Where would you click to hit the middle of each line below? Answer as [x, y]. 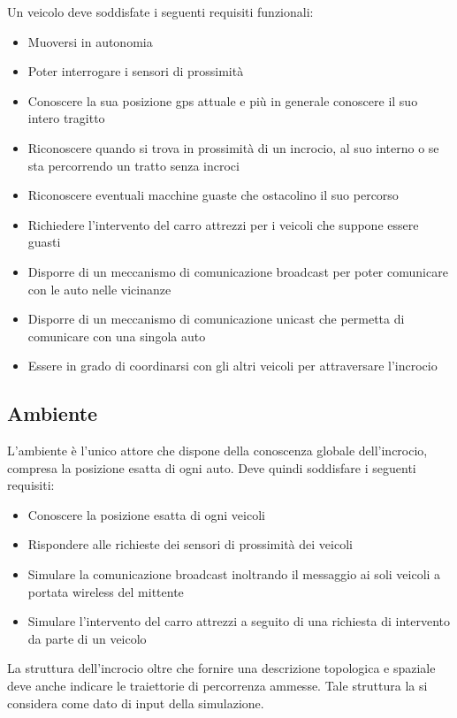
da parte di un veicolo [87, 638]
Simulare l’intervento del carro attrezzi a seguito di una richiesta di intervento [239, 621]
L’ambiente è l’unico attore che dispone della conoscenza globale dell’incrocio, [217, 451]
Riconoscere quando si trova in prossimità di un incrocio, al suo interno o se [233, 147]
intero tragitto [66, 118]
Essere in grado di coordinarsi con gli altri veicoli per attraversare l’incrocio [232, 366]
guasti [44, 242]
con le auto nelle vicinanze [99, 289]
